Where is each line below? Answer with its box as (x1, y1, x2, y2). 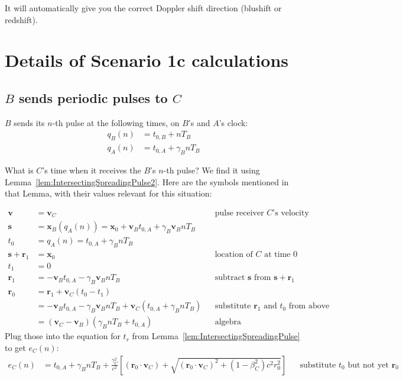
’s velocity (272, 208, 309, 217)
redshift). (5, 13, 38, 25)
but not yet (347, 360, 389, 369)
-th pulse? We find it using (163, 164, 260, 176)
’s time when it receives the (42, 164, 141, 176)
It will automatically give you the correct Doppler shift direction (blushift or (5, 2, 282, 14)
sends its (14, 116, 45, 128)
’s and (188, 116, 210, 128)
